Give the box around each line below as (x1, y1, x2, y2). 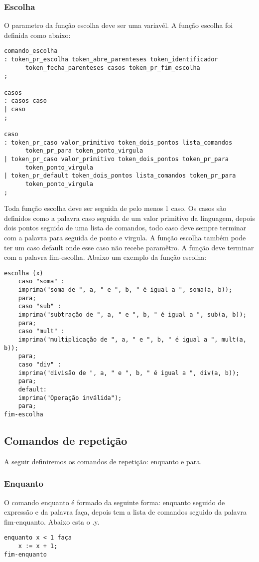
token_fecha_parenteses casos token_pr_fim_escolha (25, 64, 200, 71)
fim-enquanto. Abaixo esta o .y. (4, 516, 100, 527)
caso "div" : (18, 361, 61, 368)
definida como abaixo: (4, 29, 71, 40)
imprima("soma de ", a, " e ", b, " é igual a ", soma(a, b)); (18, 286, 233, 294)
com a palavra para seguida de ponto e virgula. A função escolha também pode (4, 232, 246, 242)
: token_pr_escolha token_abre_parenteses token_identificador (4, 56, 218, 63)
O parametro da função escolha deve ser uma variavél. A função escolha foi (4, 20, 233, 30)
